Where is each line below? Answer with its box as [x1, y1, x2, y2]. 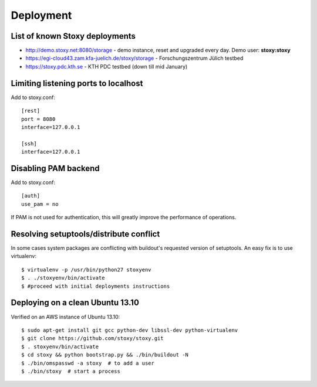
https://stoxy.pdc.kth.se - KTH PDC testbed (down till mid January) [25, 63, 188, 70]
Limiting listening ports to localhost [11, 78, 143, 88]
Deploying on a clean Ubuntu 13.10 [11, 298, 139, 308]
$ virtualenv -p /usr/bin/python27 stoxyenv [21, 266, 152, 273]
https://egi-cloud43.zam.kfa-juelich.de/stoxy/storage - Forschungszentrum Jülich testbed [25, 55, 244, 62]
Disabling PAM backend [11, 163, 100, 173]
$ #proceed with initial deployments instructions [21, 283, 170, 290]
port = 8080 [21, 116, 56, 123]
